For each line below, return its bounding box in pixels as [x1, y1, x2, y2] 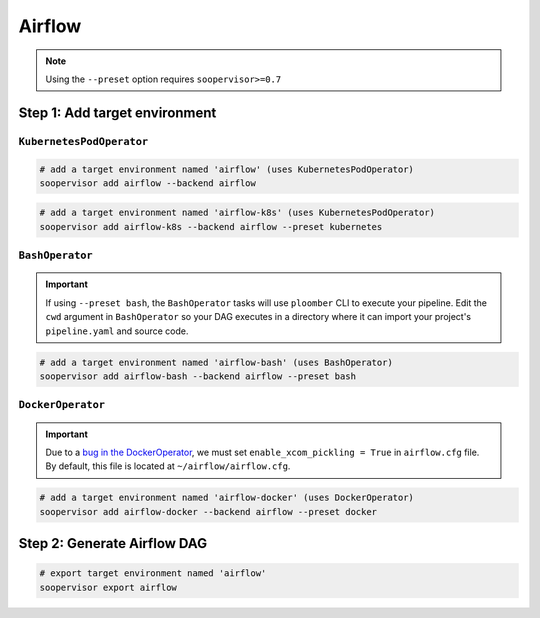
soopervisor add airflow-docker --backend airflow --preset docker [39, 506, 378, 517]
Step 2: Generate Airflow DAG [18, 535, 208, 552]
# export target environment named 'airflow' [39, 568, 267, 579]
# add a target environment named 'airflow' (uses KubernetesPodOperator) [39, 163, 415, 175]
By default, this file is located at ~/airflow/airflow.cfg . [45, 460, 291, 472]
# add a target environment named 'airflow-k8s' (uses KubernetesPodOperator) [39, 207, 435, 219]
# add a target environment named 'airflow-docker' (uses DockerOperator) [39, 492, 415, 504]
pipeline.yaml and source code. [45, 325, 189, 337]
